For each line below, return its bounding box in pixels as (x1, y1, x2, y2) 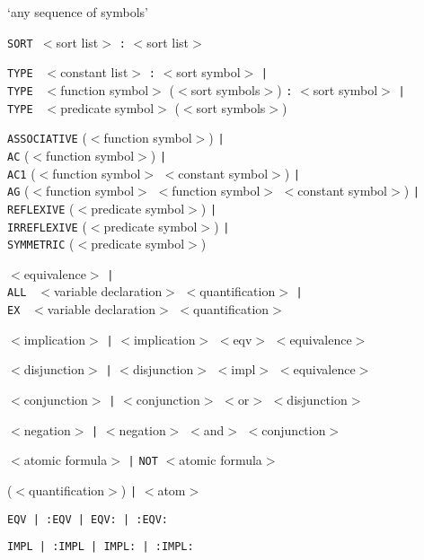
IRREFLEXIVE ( (7, 216, 87, 235)
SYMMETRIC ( (7, 234, 75, 253)
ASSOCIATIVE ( (7, 128, 87, 147)
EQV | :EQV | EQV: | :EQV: (7, 512, 169, 526)
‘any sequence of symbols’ (7, 3, 148, 21)
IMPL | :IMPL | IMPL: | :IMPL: (7, 540, 194, 554)
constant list (60, 63, 128, 82)
